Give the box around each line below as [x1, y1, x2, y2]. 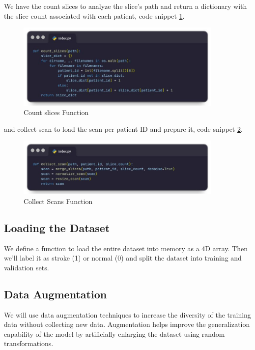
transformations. [4, 338, 54, 349]
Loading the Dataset [4, 220, 110, 235]
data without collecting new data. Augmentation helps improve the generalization [4, 319, 250, 329]
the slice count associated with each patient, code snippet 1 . [4, 10, 185, 21]
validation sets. [4, 262, 49, 272]
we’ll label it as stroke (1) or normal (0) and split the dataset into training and [4, 253, 242, 263]
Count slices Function [24, 107, 89, 117]
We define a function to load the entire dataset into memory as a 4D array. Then [4, 243, 248, 253]
